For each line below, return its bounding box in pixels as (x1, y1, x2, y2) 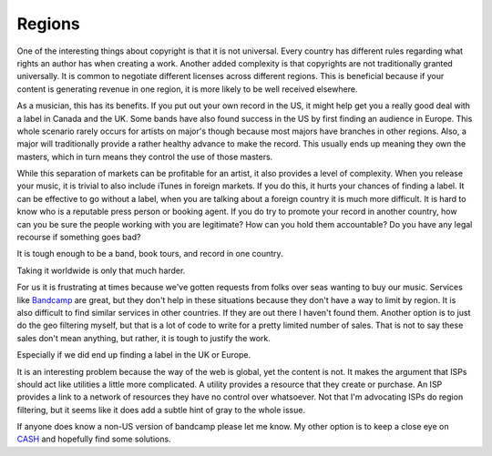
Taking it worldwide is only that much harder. (16, 265, 186, 276)
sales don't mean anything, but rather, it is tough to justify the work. (16, 332, 271, 343)
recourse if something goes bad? (16, 232, 141, 243)
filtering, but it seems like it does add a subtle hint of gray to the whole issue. (16, 404, 305, 415)
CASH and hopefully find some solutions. (16, 433, 172, 445)
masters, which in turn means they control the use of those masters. (16, 151, 273, 162)
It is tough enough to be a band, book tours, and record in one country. (16, 248, 283, 259)
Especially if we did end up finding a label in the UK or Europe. (16, 350, 251, 360)
